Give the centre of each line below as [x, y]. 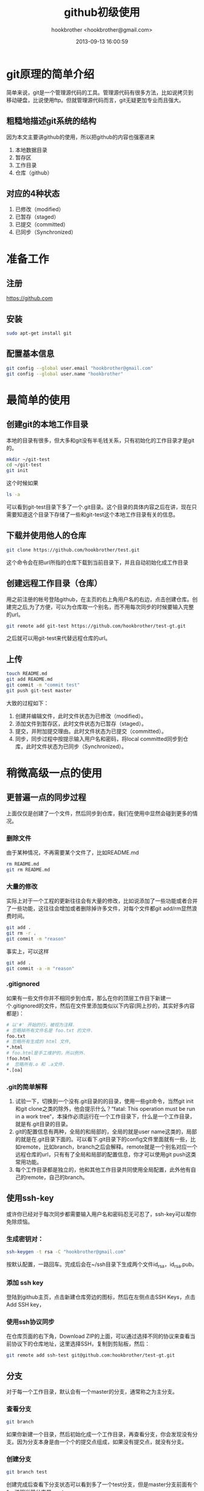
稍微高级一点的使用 [54, 773]
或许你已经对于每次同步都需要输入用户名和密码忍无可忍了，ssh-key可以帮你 [101, 1214]
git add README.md [29, 679]
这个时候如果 [22, 483]
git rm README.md [28, 870]
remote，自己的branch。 [57, 1177]
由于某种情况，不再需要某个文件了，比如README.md [73, 853]
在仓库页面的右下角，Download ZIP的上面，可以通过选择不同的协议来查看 [98, 1336]
